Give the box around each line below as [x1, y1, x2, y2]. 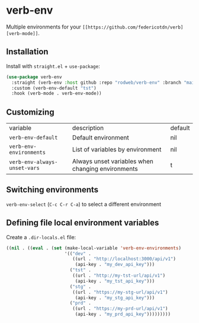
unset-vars [9, 164, 40, 172]
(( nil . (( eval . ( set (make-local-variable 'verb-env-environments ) [6, 245, 182, 251]
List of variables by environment [72, 145, 162, 154]
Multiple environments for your [6, 23, 82, 30]
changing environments [72, 164, 138, 173]
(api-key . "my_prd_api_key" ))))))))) [75, 311, 171, 318]
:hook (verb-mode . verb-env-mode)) [11, 90, 102, 97]
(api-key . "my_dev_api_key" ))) [75, 262, 155, 268]
